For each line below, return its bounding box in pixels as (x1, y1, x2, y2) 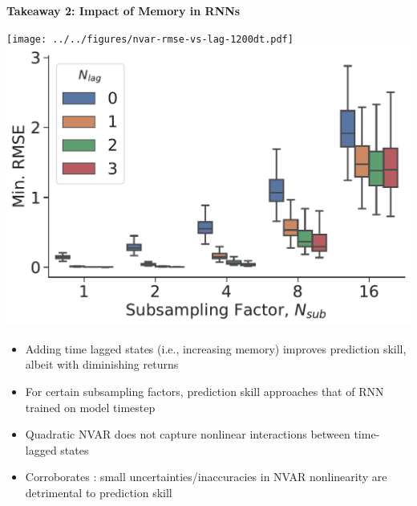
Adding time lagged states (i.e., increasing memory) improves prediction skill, (25, 340, 407, 357)
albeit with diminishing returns (25, 356, 179, 373)
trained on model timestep (25, 398, 156, 415)
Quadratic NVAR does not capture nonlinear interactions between (25, 426, 350, 443)
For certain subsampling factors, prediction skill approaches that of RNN (25, 382, 384, 399)
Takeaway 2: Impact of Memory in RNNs (6, 2, 241, 18)
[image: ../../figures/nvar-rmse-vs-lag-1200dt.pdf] (6, 33, 294, 45)
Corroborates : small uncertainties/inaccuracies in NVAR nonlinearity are (25, 468, 387, 485)
